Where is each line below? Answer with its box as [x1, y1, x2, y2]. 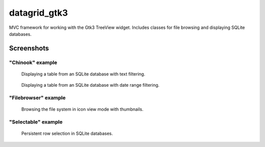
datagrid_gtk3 [9, 7, 68, 18]
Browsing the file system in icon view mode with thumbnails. [21, 106, 144, 112]
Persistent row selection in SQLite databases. [21, 130, 113, 137]
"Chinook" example [9, 59, 57, 66]
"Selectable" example [9, 119, 63, 125]
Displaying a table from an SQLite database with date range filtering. [21, 82, 159, 88]
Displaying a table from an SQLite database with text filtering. [21, 71, 146, 77]
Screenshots [9, 44, 49, 52]
